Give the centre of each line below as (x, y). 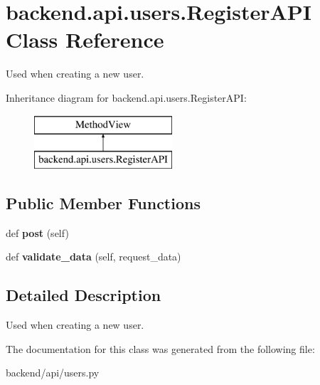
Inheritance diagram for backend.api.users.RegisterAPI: (126, 97)
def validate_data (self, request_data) (94, 257)
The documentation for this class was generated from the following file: (160, 348)
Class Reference (85, 39)
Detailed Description (84, 295)
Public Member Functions (103, 203)
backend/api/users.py (53, 373)
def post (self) (37, 232)
